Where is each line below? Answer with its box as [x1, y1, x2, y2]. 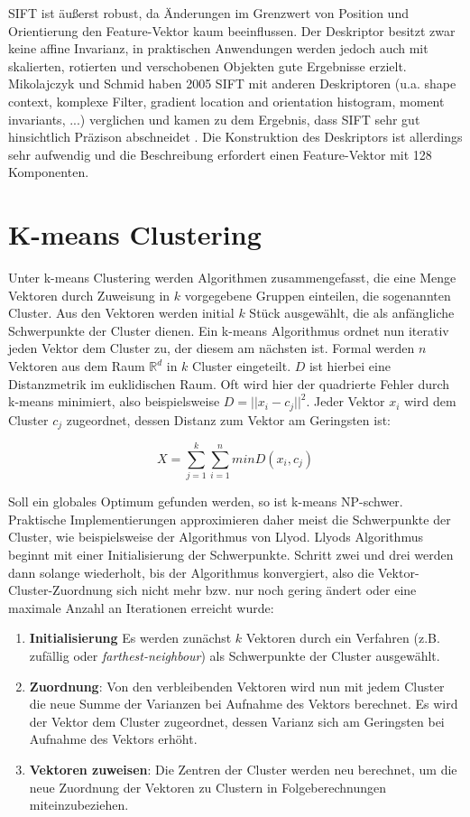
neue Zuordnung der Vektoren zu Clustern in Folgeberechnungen [29, 777, 387, 796]
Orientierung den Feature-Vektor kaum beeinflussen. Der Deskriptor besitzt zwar [8, 21, 456, 40]
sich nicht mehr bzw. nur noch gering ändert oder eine [116, 580, 417, 599]
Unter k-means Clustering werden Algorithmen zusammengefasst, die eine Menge [8, 268, 456, 287]
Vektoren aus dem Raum [8, 357, 145, 376]
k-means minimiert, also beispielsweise [8, 392, 220, 411]
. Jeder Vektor [306, 392, 385, 411]
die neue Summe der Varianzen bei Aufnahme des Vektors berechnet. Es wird [29, 694, 458, 713]
